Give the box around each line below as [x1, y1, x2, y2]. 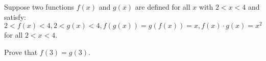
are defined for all [135, 2, 190, 12]
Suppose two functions [4, 2, 75, 12]
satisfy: [4, 11, 26, 22]
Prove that [4, 46, 38, 57]
